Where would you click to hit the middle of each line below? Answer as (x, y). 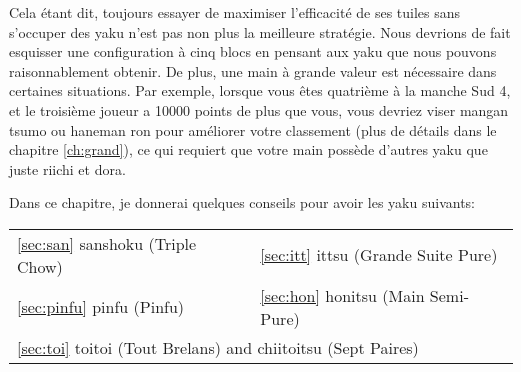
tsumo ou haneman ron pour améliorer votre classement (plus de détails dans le (253, 129)
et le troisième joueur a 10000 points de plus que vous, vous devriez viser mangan (259, 109)
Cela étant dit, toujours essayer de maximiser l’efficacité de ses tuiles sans (235, 12)
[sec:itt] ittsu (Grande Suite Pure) (379, 255)
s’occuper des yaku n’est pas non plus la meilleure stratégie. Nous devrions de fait (260, 31)
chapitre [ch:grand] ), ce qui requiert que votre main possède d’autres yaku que (248, 149)
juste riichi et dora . (67, 168)
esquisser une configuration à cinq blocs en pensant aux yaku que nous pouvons (253, 51)
